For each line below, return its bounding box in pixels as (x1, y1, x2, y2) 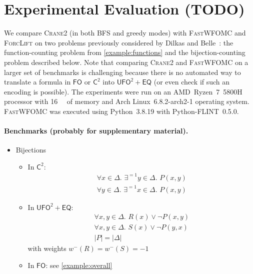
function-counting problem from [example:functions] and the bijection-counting (4, 47, 245, 57)
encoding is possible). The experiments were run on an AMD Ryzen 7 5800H (4, 86, 242, 96)
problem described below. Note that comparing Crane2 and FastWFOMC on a (4, 56, 248, 67)
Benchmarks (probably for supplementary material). (4, 125, 188, 136)
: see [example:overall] (45, 259, 112, 270)
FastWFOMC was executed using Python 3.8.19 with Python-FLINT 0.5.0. (4, 105, 239, 116)
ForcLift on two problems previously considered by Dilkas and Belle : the (4, 37, 233, 47)
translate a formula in (4, 76, 71, 87)
